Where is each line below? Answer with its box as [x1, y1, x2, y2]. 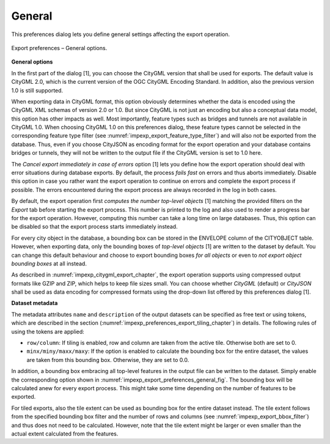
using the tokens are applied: [11, 328, 85, 335]
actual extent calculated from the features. [11, 430, 119, 437]
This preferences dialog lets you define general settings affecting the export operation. [11, 31, 230, 38]
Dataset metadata [11, 300, 58, 307]
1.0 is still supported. [11, 86, 64, 94]
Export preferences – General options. [11, 44, 108, 51]
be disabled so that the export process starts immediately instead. [11, 223, 178, 231]
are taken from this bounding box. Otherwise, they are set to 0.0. [26, 356, 189, 363]
